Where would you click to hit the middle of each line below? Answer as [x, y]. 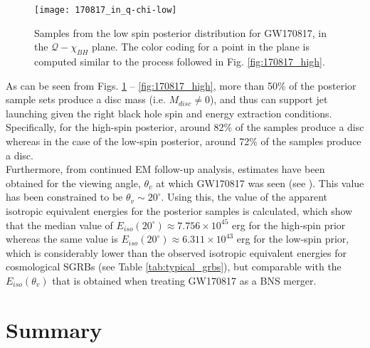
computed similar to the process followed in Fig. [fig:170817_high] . [180, 62]
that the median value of [59, 225]
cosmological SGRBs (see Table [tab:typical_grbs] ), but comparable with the [174, 267]
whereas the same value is [62, 239]
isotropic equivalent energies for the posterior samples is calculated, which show [179, 210]
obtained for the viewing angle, [73, 183]
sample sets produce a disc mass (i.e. [86, 99]
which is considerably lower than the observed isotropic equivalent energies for [176, 252]
